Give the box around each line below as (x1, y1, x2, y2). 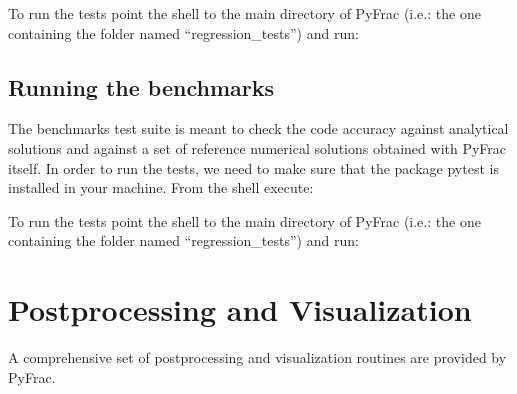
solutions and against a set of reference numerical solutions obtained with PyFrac (8, 137, 507, 158)
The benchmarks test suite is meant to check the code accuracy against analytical (8, 118, 509, 139)
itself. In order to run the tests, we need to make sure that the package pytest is (8, 157, 499, 178)
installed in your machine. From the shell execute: (8, 177, 314, 198)
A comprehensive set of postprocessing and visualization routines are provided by (8, 347, 507, 368)
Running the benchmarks (8, 71, 275, 102)
